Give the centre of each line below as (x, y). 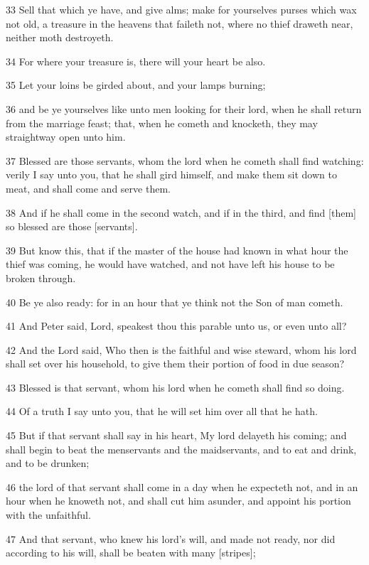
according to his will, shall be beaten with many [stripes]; (131, 553)
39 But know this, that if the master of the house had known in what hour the (177, 250)
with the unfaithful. (48, 515)
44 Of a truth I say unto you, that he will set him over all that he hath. (162, 411)
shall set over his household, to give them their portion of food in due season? (175, 364)
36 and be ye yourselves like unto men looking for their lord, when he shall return (184, 108)
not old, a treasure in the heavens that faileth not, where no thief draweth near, (180, 23)
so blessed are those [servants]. (72, 226)
